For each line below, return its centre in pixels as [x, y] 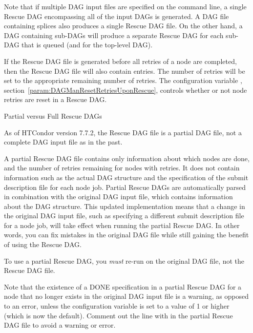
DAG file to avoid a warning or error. [60, 325]
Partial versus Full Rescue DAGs [53, 115]
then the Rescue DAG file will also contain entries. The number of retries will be [125, 71]
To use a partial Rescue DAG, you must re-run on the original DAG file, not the [124, 260]
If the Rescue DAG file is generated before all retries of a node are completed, [120, 61]
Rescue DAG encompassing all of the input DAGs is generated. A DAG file [116, 16]
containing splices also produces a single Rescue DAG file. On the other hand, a [123, 26]
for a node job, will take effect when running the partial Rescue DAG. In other [122, 225]
